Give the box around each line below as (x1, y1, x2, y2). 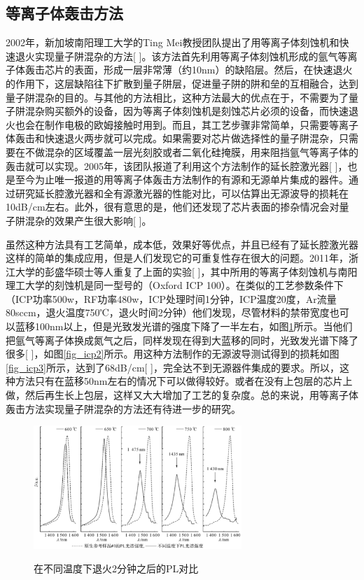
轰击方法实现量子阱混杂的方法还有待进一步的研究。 (6, 401, 241, 416)
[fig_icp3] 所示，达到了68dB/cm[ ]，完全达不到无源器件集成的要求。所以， (6, 360, 339, 374)
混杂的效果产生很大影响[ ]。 (24, 213, 152, 227)
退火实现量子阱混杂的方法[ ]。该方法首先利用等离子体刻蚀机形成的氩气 (15, 48, 338, 63)
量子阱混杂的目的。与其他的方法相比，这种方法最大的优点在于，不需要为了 (6, 90, 349, 104)
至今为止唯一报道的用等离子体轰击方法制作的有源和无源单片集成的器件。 (15, 172, 349, 187)
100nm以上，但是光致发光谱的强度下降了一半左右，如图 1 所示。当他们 (34, 319, 353, 334)
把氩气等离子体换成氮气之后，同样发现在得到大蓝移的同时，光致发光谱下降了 (6, 332, 358, 347)
